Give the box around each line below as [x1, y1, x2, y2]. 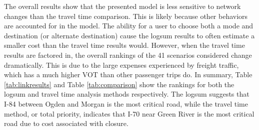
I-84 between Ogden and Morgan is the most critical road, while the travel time [4, 98, 248, 109]
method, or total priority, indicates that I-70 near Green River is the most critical [4, 108, 254, 119]
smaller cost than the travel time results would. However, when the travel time [4, 40, 245, 50]
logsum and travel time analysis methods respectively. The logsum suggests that [4, 89, 249, 99]
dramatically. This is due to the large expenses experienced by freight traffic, [4, 59, 239, 70]
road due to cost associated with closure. [4, 118, 128, 129]
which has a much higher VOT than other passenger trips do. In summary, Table [4, 69, 252, 80]
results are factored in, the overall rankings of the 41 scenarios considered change [4, 49, 252, 60]
